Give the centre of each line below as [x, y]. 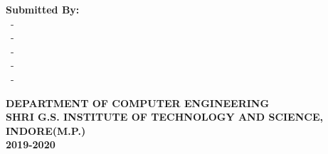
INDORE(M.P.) [46, 130]
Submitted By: [43, 9]
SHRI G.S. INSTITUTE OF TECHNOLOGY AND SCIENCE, [164, 117]
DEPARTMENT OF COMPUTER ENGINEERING [138, 103]
